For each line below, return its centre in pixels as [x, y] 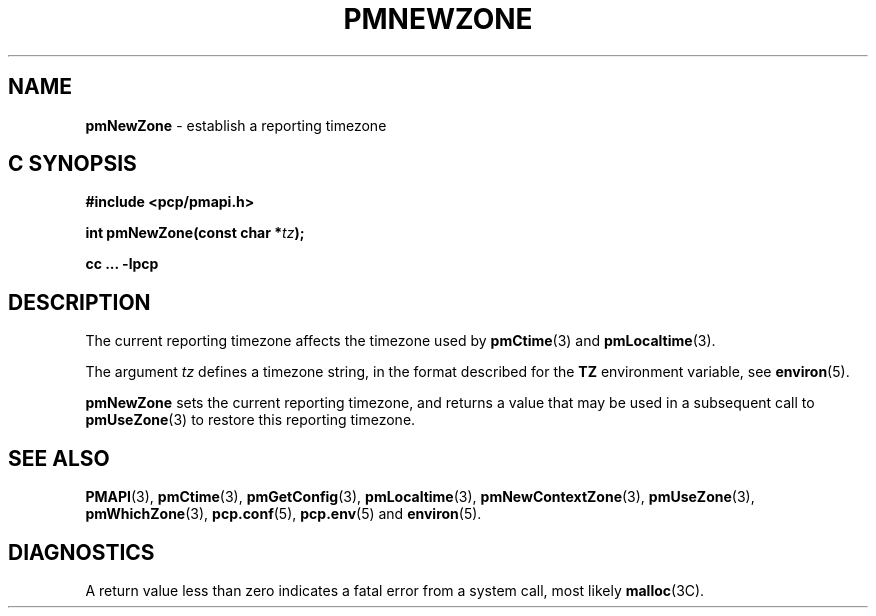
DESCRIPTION [79, 302]
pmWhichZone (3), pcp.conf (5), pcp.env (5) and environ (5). [283, 514]
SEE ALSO [59, 458]
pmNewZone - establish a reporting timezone [236, 125]
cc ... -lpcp [122, 264]
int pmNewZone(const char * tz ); [195, 233]
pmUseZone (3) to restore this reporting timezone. [250, 420]
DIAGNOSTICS [81, 552]
